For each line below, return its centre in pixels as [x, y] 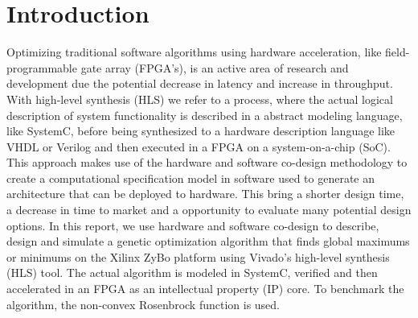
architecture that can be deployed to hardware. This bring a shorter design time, [205, 194]
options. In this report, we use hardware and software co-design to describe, [193, 225]
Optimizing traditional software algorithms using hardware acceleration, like [194, 52]
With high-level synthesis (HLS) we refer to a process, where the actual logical [200, 99]
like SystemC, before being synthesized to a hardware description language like [201, 131]
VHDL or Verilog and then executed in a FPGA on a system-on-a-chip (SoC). [199, 146]
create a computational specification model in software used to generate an [191, 178]
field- [398, 52]
